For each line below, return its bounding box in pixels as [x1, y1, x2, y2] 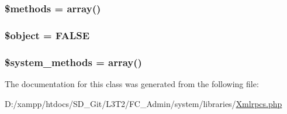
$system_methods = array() [5, 54, 142, 69]
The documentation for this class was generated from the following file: [5, 77, 259, 89]
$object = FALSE [5, 27, 90, 42]
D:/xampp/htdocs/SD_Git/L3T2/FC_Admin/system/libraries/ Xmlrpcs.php [5, 97, 282, 109]
